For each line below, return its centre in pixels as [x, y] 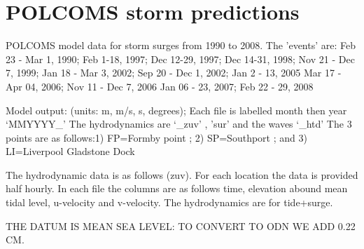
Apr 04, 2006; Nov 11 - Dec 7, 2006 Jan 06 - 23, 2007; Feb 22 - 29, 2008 [160, 86]
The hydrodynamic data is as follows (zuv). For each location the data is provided [182, 174]
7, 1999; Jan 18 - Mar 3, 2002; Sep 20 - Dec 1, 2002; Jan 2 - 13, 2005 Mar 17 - [174, 73]
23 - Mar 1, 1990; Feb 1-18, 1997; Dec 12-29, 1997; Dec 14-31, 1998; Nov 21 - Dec [180, 59]
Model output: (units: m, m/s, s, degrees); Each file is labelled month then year [176, 110]
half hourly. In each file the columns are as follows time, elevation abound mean [177, 188]
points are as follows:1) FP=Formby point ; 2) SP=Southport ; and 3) [156, 137]
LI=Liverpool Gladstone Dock [70, 151]
